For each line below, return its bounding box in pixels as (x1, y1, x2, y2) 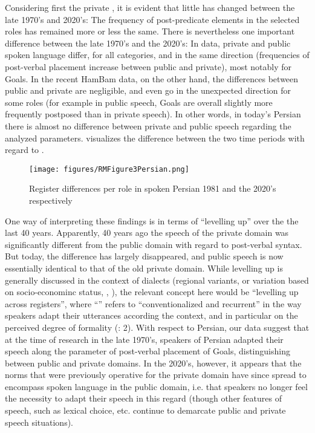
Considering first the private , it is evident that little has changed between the (5, 1, 295, 13)
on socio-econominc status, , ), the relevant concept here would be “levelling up (5, 285, 299, 298)
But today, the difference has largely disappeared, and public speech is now (5, 250, 284, 262)
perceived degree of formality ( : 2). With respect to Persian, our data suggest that (5, 321, 310, 333)
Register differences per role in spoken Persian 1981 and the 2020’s (29, 182, 276, 195)
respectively (29, 194, 73, 206)
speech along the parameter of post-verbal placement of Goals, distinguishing (5, 345, 290, 357)
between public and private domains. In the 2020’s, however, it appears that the (5, 356, 302, 369)
